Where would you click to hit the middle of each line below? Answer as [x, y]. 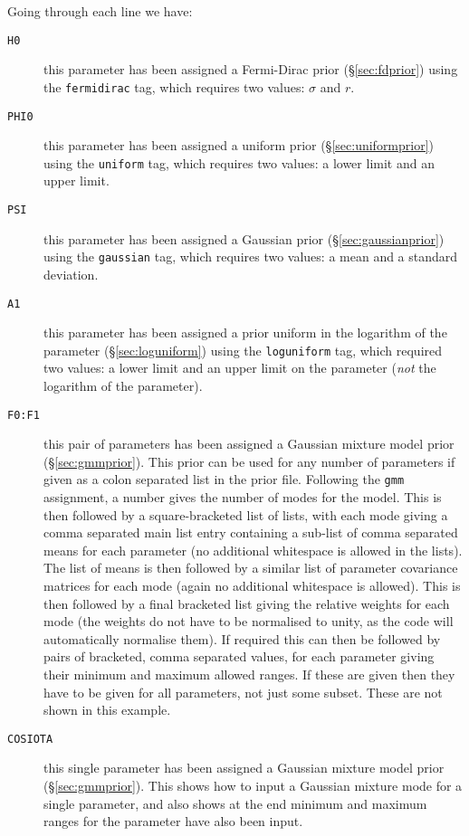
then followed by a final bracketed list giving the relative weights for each [247, 603]
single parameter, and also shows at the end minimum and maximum [235, 803]
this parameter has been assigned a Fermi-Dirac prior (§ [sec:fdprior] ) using [251, 69]
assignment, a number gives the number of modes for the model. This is [243, 497]
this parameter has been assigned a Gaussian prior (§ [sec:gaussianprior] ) [244, 238]
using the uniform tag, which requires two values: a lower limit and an [239, 162]
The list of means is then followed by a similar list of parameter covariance [251, 568]
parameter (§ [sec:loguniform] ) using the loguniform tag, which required [243, 350]
